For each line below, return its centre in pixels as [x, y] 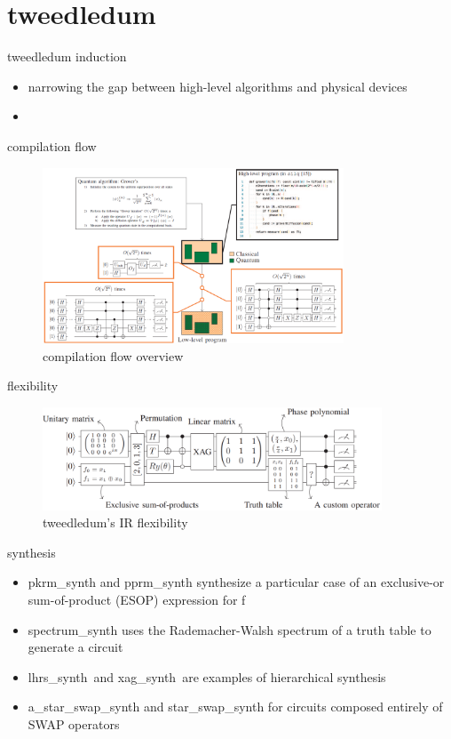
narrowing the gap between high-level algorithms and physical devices [218, 86]
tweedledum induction [67, 56]
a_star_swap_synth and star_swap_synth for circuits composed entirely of [235, 707]
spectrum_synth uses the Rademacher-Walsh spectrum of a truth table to [229, 629]
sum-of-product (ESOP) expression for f [137, 599]
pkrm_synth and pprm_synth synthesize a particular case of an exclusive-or [236, 582]
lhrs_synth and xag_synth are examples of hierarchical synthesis [207, 676]
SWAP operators [74, 723]
